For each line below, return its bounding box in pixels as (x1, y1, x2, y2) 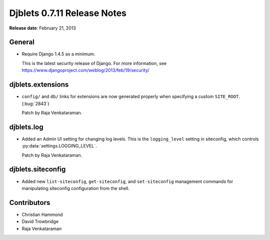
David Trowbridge (21, 218, 59, 224)
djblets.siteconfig (9, 165, 66, 173)
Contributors (9, 198, 50, 207)
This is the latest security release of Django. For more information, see (21, 60, 167, 66)
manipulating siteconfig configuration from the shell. (21, 185, 130, 191)
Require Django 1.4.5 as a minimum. (21, 51, 95, 57)
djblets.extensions (9, 80, 69, 89)
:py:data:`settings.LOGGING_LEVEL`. (21, 143, 97, 149)
